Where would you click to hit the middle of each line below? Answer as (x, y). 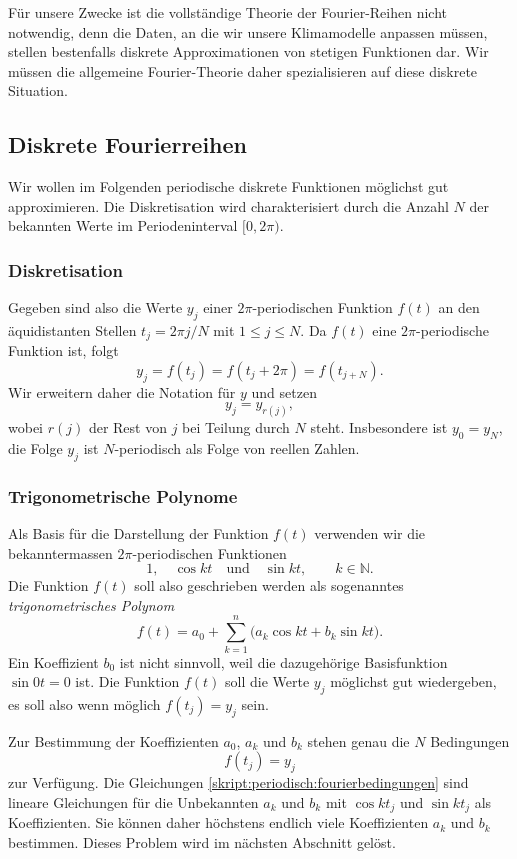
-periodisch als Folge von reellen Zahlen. (237, 448)
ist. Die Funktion (127, 681)
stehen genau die (358, 740)
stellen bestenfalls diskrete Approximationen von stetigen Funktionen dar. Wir (248, 51)
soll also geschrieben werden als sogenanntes (269, 585)
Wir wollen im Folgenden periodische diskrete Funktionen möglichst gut (228, 186)
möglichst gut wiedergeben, (413, 681)
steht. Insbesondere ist (379, 427)
